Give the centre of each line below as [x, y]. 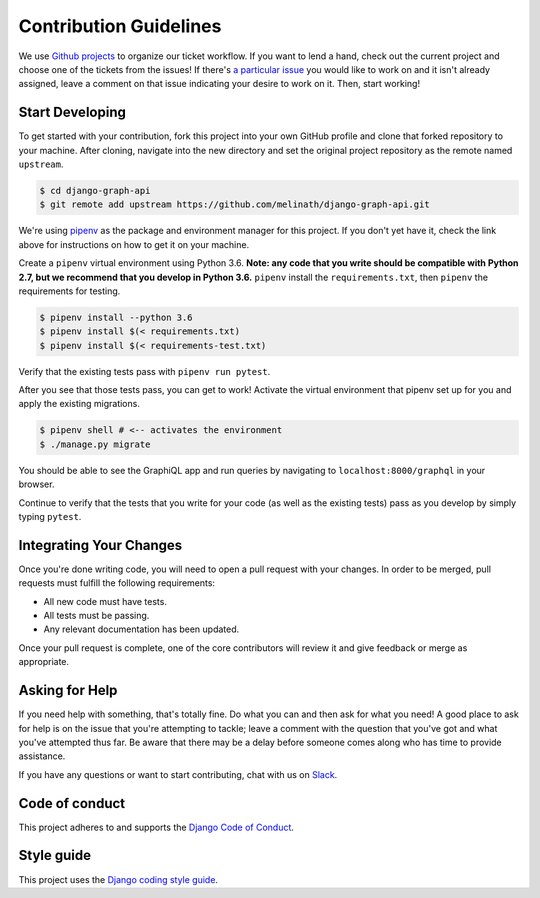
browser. [36, 484]
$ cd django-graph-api [95, 190]
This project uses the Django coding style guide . [118, 879]
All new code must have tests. [105, 601]
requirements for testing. [69, 291]
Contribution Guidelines [120, 26]
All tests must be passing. [96, 616]
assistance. [42, 756]
